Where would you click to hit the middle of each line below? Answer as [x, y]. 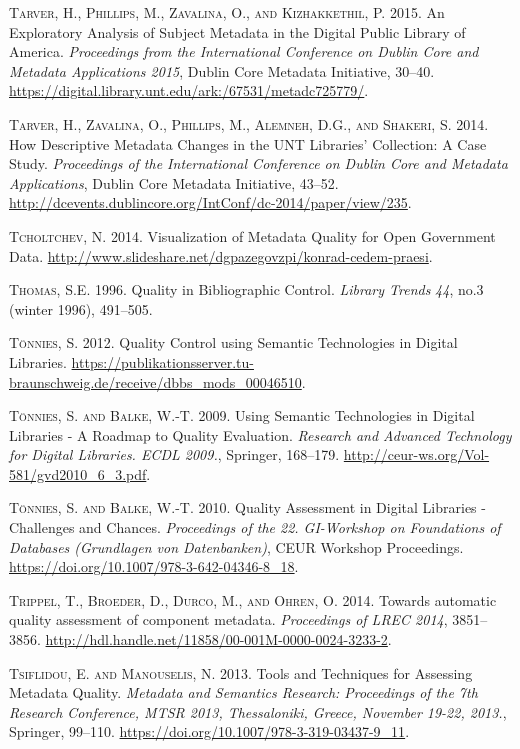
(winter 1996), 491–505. [81, 308]
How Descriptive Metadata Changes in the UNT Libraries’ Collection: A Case [248, 143]
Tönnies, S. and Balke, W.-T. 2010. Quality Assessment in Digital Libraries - [247, 507]
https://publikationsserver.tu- [162, 361]
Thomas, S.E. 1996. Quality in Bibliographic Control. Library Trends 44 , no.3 [246, 289]
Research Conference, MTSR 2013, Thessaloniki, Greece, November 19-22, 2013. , [258, 711]
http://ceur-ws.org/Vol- [416, 454]
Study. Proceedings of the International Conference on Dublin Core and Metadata [258, 163]
